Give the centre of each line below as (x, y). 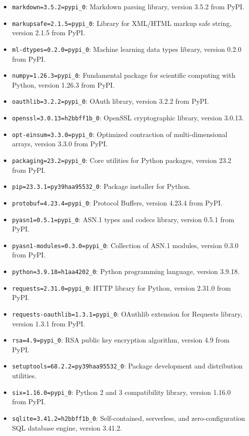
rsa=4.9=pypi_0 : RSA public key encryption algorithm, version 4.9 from (121, 340)
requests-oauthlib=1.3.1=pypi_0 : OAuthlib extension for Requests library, (127, 313)
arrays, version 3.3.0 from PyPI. (60, 144)
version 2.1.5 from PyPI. (49, 33)
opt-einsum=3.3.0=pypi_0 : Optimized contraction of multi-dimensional (120, 134)
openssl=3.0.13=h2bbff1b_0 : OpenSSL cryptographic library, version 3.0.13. (128, 118)
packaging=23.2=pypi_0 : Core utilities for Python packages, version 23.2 (122, 160)
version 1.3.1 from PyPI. (49, 323)
